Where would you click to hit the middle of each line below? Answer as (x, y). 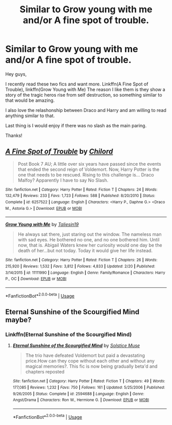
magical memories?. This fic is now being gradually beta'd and (91, 366)
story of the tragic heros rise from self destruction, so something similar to (84, 95)
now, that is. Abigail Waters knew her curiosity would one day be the (90, 245)
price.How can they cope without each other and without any (90, 361)
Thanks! (14, 135)
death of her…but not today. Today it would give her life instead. (85, 251)
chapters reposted (45, 372)
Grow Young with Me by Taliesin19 (42, 225)
